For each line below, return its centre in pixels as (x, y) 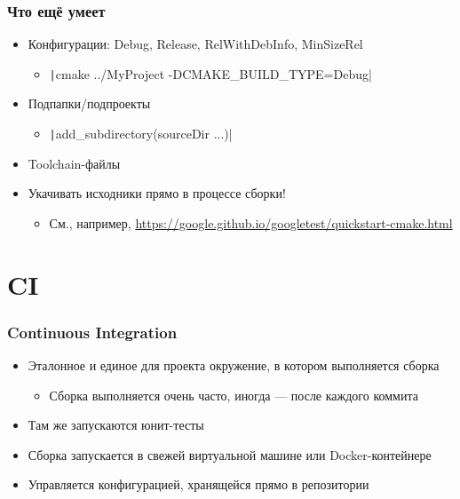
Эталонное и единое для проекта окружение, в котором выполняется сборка (234, 365)
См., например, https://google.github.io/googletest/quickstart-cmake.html (251, 222)
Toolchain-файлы (74, 163)
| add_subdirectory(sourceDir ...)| (141, 134)
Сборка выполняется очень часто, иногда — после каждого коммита (234, 395)
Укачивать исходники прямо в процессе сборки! (157, 193)
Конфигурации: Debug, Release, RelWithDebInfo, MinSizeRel (195, 44)
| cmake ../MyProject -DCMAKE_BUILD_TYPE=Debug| (210, 73)
